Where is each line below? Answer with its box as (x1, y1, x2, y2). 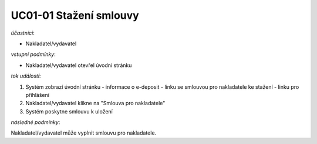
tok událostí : (11, 72, 41, 79)
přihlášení (25, 91, 50, 98)
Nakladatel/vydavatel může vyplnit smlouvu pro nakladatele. (11, 129, 157, 136)
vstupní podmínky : (11, 51, 56, 58)
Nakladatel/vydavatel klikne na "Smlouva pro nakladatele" (25, 100, 166, 107)
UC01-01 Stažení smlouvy (11, 9, 139, 22)
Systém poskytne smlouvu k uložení (25, 108, 113, 115)
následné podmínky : (11, 119, 60, 126)
